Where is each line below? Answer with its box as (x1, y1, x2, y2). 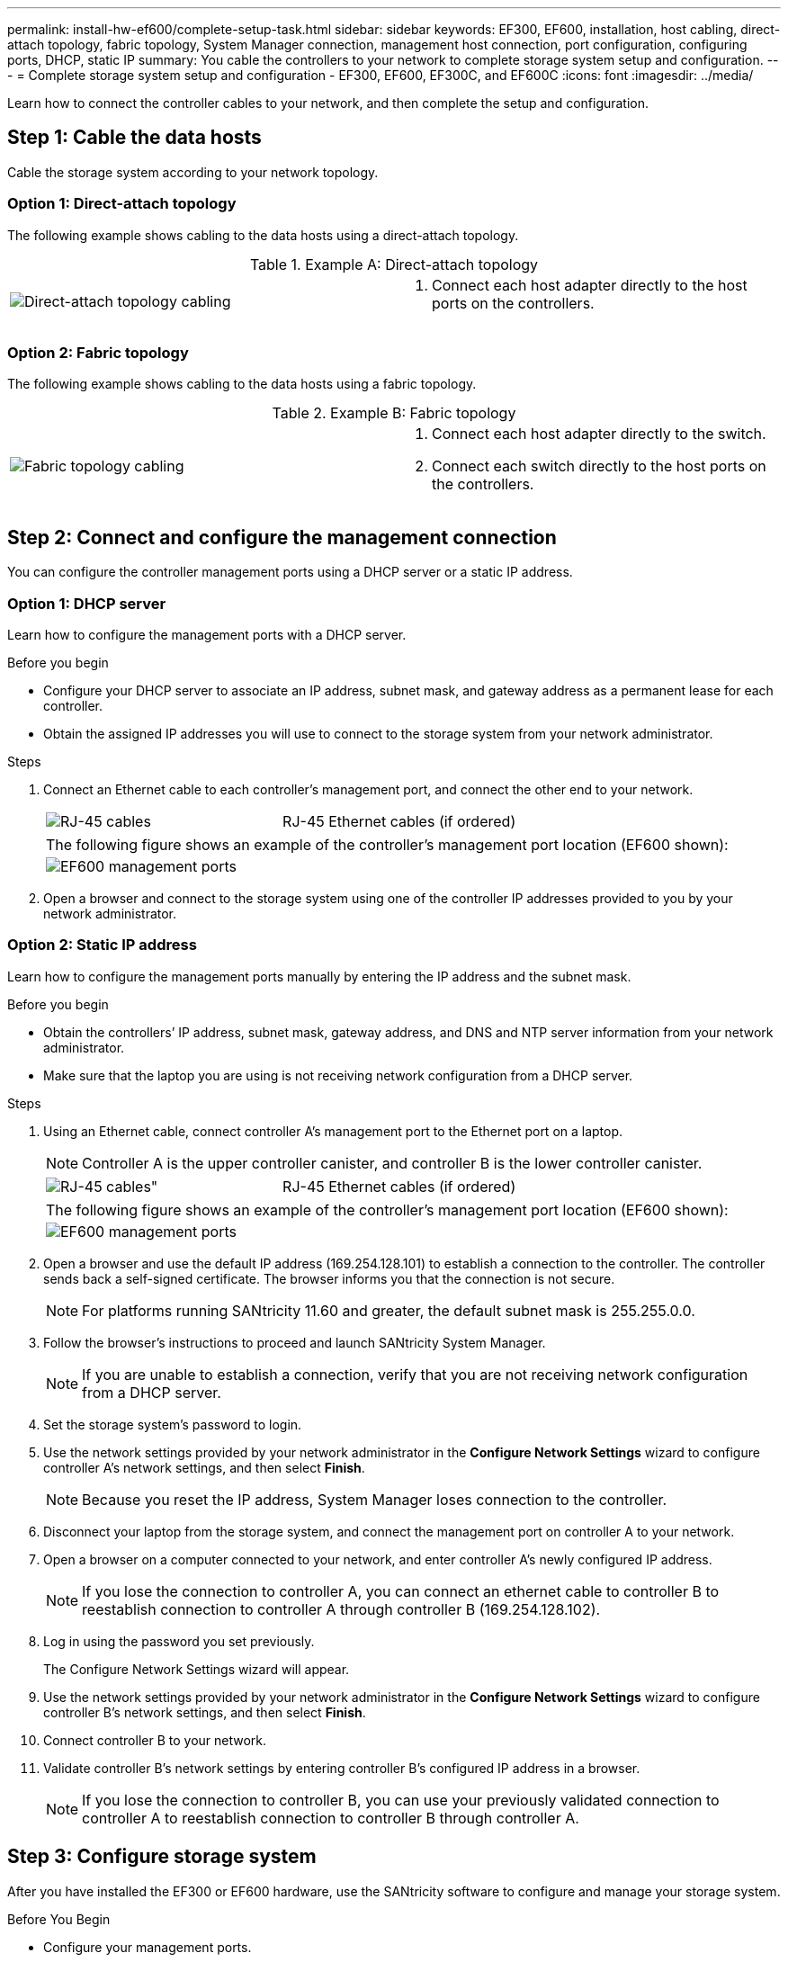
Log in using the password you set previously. (43, 1633, 315, 1649)
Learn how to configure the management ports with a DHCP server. (7, 626, 407, 642)
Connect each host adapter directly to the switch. (432, 425, 766, 443)
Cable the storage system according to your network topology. (7, 164, 379, 180)
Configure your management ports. (43, 1939, 252, 1955)
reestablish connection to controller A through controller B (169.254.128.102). (82, 1599, 601, 1618)
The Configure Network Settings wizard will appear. (43, 1661, 350, 1677)
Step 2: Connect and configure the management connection (7, 525, 557, 549)
